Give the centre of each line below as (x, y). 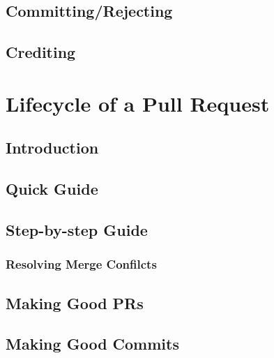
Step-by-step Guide (77, 229)
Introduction (52, 148)
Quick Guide (52, 189)
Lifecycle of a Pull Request (138, 103)
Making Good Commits (92, 344)
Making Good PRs (75, 303)
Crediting (41, 52)
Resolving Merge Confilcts (81, 264)
